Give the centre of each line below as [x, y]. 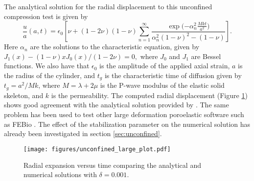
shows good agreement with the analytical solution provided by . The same [116, 105]
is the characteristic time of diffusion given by [173, 75]
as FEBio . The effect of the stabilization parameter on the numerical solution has [127, 124]
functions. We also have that [47, 66]
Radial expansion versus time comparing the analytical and [112, 165]
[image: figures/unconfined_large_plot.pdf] [97, 149]
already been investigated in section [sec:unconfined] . [83, 133]
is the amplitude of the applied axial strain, [165, 66]
